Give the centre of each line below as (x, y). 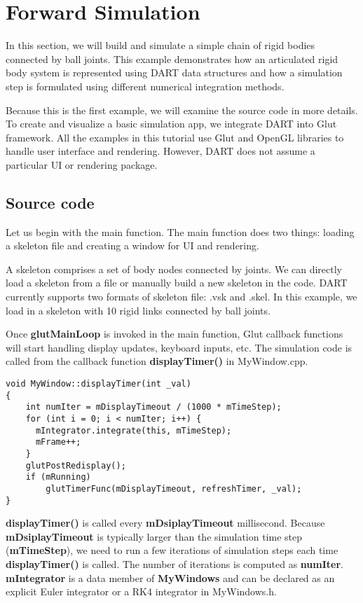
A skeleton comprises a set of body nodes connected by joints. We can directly (174, 269)
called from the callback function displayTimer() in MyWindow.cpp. (157, 361)
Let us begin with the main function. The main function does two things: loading (180, 231)
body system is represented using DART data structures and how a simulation (174, 72)
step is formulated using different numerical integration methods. (145, 86)
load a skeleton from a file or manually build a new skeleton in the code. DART (177, 283)
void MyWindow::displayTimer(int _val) (98, 384)
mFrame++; (58, 442)
